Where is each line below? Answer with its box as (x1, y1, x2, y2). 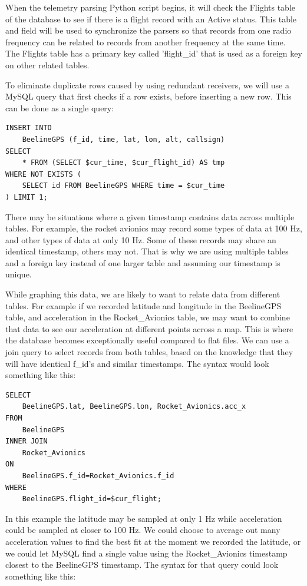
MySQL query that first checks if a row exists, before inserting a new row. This (5, 90, 292, 102)
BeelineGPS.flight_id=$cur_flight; (22, 495, 161, 504)
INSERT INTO (5, 124, 52, 133)
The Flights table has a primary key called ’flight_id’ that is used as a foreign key (5, 47, 302, 59)
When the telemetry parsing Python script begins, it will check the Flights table (5, 1, 295, 13)
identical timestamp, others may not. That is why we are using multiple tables (5, 245, 289, 257)
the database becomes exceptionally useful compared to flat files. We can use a (5, 334, 289, 346)
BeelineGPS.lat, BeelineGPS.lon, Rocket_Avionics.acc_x (22, 402, 246, 411)
